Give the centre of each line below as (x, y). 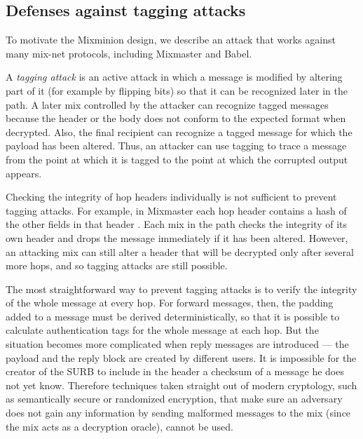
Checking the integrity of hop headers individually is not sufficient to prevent (171, 197)
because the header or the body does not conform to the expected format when (176, 118)
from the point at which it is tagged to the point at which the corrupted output (177, 159)
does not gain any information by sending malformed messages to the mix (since (178, 413)
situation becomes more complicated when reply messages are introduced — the (177, 344)
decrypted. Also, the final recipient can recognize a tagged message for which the (179, 131)
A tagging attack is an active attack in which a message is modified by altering (174, 77)
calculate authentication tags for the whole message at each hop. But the (162, 330)
